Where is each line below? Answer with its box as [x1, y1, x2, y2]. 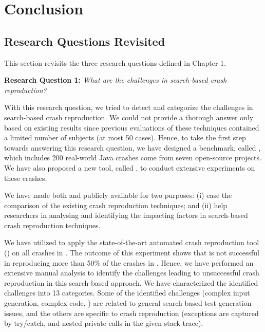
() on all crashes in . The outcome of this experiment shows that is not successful [4, 247, 259, 258]
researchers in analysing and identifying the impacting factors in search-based [4, 210, 248, 220]
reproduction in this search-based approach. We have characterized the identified [4, 277, 258, 288]
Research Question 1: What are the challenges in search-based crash [4, 75, 227, 85]
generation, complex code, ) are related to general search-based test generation [4, 298, 252, 308]
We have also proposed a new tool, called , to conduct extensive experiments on [4, 162, 255, 173]
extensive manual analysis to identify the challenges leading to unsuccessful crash [4, 267, 259, 278]
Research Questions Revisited [4, 33, 165, 49]
